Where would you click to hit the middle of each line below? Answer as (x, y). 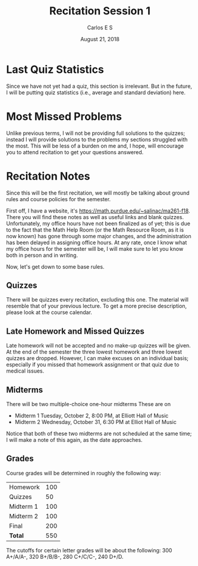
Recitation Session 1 (100, 11)
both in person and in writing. (42, 255)
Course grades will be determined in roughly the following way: (84, 473)
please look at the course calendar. (49, 312)
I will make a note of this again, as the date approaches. (74, 440)
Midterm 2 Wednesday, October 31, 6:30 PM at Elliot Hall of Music (96, 422)
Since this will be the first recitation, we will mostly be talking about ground (98, 193)
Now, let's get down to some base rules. (55, 266)
